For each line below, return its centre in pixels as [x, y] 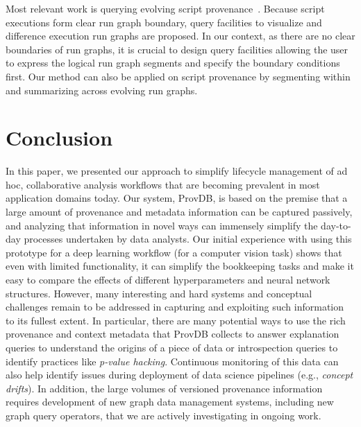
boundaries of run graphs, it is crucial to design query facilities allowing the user [177, 49]
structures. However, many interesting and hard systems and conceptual [159, 293]
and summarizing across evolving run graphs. [102, 90]
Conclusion [59, 138]
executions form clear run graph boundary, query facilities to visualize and [164, 22]
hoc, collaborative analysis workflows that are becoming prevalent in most [163, 184]
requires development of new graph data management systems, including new [170, 402]
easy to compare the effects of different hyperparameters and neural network [168, 280]
